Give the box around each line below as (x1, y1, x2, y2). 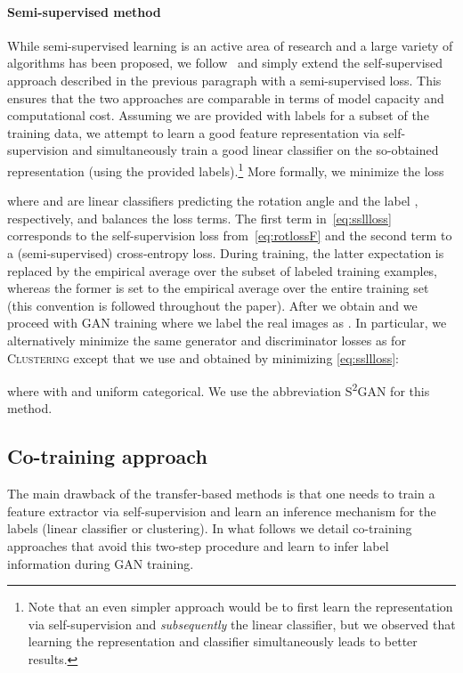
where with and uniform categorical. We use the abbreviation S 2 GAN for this (7, 379, 430, 400)
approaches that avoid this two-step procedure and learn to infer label (7, 536, 389, 555)
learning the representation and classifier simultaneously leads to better (28, 632, 418, 651)
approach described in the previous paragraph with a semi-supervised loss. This (7, 70, 442, 89)
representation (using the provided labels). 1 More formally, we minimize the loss (7, 158, 444, 180)
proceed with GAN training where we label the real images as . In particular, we (7, 313, 447, 332)
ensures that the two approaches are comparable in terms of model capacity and (7, 88, 444, 107)
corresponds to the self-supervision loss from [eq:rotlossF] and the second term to (7, 226, 452, 245)
